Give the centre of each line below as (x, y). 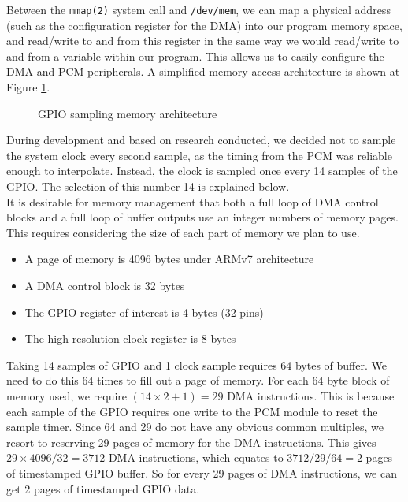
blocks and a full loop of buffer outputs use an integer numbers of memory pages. (202, 217)
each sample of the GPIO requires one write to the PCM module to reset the (192, 411)
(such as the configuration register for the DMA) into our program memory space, (204, 25)
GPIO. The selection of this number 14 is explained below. (148, 186)
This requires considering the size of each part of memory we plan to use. (183, 232)
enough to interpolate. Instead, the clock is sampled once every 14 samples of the (202, 171)
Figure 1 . (28, 87)
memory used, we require (67, 395)
